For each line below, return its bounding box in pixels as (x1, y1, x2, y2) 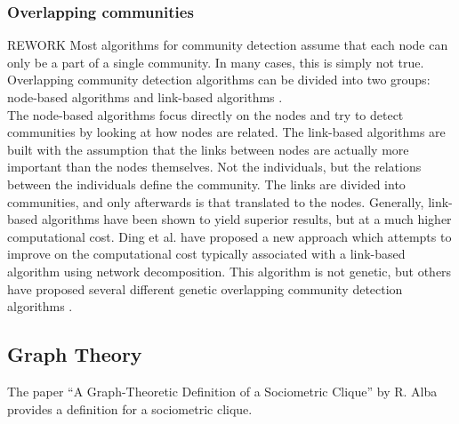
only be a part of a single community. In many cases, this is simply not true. (7, 52, 424, 71)
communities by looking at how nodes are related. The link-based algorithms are (7, 123, 446, 141)
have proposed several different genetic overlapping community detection (7, 279, 403, 298)
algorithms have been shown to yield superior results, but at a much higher (41, 210, 452, 228)
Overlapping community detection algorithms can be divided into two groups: (7, 70, 431, 89)
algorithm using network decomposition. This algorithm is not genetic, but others (7, 261, 452, 280)
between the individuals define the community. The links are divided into (7, 174, 406, 193)
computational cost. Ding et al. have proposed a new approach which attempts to (7, 227, 452, 245)
